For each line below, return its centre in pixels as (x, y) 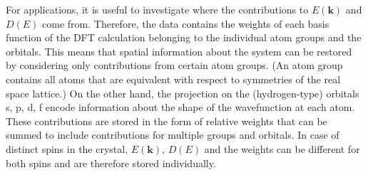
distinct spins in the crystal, (67, 148)
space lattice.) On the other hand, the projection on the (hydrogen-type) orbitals (183, 93)
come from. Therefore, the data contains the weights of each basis (186, 23)
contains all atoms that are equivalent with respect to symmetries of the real (173, 79)
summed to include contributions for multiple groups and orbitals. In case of (173, 135)
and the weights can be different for (282, 148)
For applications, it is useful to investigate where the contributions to (157, 9)
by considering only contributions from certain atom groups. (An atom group (174, 65)
